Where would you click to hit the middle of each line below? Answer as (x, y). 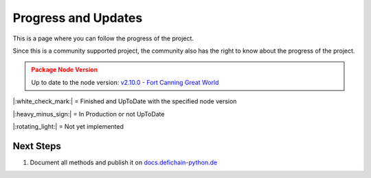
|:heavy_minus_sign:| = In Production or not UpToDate (89, 114)
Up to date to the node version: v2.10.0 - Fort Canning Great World (125, 82)
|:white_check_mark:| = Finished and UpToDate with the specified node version (125, 101)
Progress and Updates (78, 18)
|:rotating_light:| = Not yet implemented (68, 126)
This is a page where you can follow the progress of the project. (103, 38)
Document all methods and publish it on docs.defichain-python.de (124, 162)
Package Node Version (65, 70)
